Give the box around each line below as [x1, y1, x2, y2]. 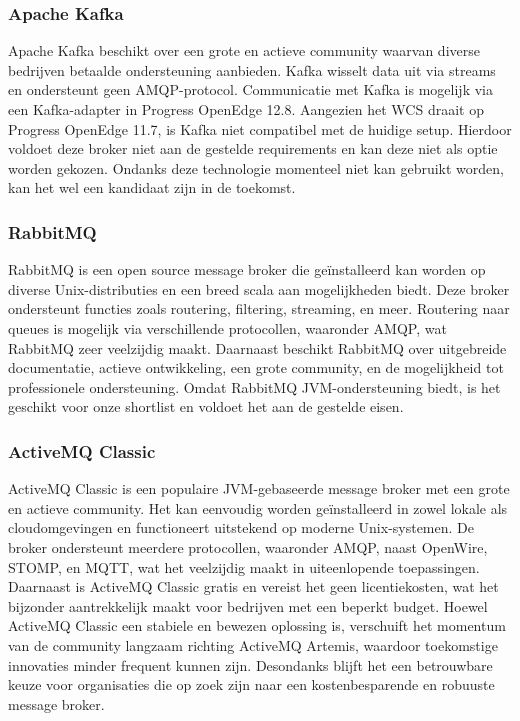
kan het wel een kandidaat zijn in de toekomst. [8, 177, 296, 198]
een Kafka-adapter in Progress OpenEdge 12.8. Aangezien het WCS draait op [8, 99, 484, 119]
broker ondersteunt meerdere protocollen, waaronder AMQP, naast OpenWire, [8, 536, 488, 557]
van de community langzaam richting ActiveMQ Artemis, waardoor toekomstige [8, 634, 498, 655]
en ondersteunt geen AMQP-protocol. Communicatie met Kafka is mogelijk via [8, 79, 493, 100]
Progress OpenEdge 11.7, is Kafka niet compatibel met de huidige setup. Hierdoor [8, 118, 512, 139]
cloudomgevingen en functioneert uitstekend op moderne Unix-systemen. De [8, 517, 475, 538]
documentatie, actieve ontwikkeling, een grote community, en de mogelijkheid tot [8, 357, 504, 378]
